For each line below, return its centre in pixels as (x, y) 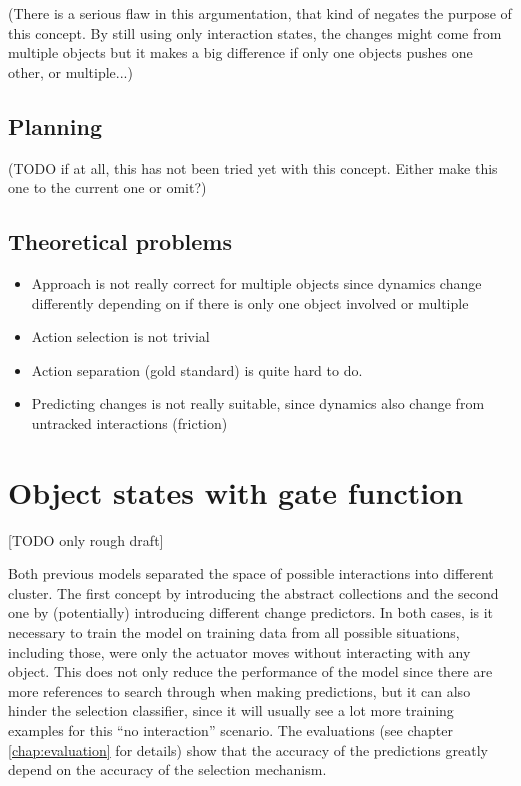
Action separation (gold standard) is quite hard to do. (197, 369)
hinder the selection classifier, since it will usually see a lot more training (231, 710)
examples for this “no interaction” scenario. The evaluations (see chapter (231, 730)
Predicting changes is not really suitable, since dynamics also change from (258, 403)
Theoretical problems (120, 241)
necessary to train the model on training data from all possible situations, (234, 632)
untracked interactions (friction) (129, 422)
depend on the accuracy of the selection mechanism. (167, 769)
